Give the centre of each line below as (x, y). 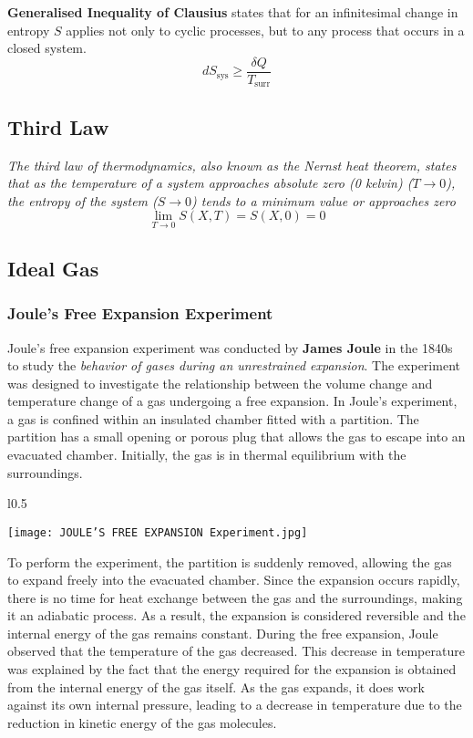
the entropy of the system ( (82, 200)
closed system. (47, 48)
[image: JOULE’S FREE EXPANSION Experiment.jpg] (158, 532)
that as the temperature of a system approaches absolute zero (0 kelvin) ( (210, 183)
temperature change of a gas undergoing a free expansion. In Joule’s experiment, (232, 401)
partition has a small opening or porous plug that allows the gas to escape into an (236, 437)
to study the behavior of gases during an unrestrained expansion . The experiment (234, 365)
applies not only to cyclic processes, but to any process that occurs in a (265, 30)
